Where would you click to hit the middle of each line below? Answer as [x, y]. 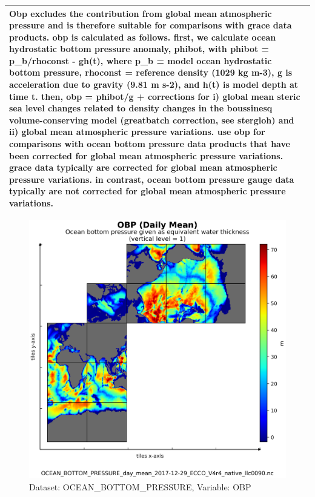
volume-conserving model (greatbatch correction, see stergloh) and [152, 120]
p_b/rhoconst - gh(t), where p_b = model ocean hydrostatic [141, 60]
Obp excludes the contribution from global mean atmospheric [141, 13]
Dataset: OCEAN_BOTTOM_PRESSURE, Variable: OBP [140, 486]
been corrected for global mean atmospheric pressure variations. [146, 155]
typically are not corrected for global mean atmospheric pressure [148, 191]
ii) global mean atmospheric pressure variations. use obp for [137, 132]
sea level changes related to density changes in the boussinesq [141, 108]
